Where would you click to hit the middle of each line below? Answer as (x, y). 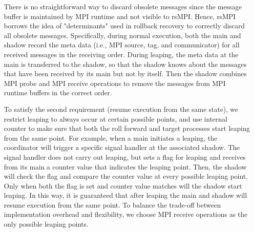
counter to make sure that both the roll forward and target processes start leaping (127, 128)
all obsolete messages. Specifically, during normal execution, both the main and (123, 35)
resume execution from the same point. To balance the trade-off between (112, 204)
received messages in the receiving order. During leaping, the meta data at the (121, 54)
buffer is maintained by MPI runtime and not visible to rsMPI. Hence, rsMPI (120, 16)
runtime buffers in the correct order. (58, 93)
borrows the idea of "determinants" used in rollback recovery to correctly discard (124, 26)
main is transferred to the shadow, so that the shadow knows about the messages (125, 64)
